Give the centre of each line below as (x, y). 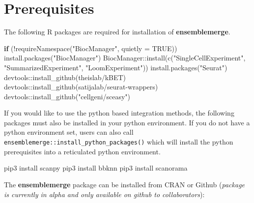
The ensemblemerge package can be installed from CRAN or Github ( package (125, 184)
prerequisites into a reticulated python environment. (82, 151)
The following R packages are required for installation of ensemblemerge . (117, 32)
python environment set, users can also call (69, 132)
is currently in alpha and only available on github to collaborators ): (104, 194)
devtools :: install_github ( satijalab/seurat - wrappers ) (81, 87)
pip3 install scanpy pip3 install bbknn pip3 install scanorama (96, 168)
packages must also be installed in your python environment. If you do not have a (127, 122)
